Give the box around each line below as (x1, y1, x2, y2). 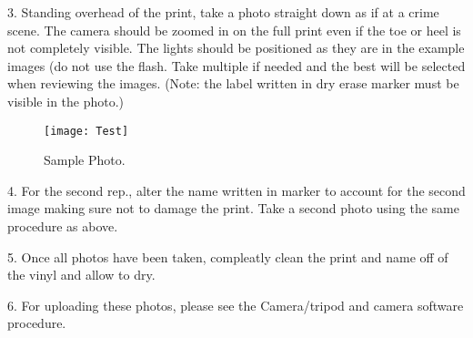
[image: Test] (44, 124, 129, 138)
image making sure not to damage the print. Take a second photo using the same (7, 199, 459, 218)
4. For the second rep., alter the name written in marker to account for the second (7, 180, 466, 200)
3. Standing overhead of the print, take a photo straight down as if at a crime (7, 3, 439, 21)
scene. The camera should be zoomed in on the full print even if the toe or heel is (7, 20, 461, 39)
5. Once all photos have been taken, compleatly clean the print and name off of (7, 247, 448, 266)
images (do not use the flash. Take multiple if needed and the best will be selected (7, 56, 466, 75)
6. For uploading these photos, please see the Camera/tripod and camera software (7, 295, 464, 314)
